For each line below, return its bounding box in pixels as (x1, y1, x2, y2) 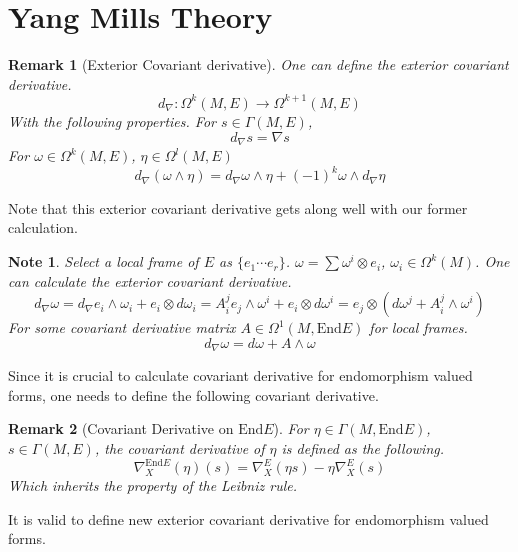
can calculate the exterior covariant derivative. (8, 270, 292, 291)
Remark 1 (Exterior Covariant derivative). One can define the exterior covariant (8, 54, 509, 75)
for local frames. (369, 317, 468, 338)
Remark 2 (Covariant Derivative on (8, 418, 234, 439)
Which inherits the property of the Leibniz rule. (8, 475, 298, 496)
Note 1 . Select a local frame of (8, 251, 199, 272)
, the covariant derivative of (94, 438, 265, 459)
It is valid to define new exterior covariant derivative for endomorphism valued (8, 508, 489, 529)
